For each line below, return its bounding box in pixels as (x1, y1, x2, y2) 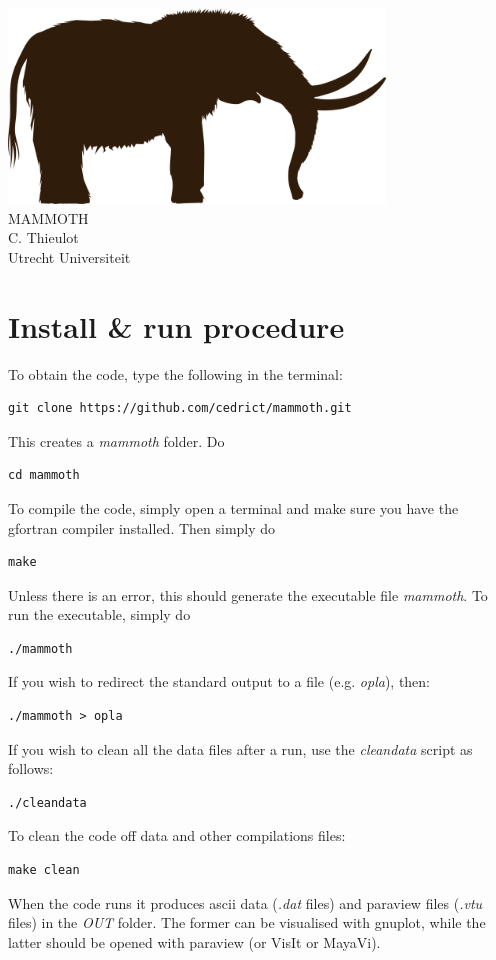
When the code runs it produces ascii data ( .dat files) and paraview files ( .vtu (8, 892, 483, 913)
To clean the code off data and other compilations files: (8, 825, 346, 846)
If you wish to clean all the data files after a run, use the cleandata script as (8, 738, 473, 759)
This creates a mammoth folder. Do (8, 430, 225, 451)
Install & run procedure (8, 305, 345, 346)
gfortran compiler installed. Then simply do (8, 517, 276, 538)
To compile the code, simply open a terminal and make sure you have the (8, 497, 459, 518)
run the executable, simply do (8, 604, 191, 625)
